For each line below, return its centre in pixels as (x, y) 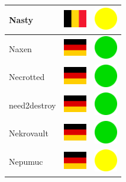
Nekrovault (29, 133)
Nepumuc (26, 162)
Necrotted (27, 77)
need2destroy (33, 105)
